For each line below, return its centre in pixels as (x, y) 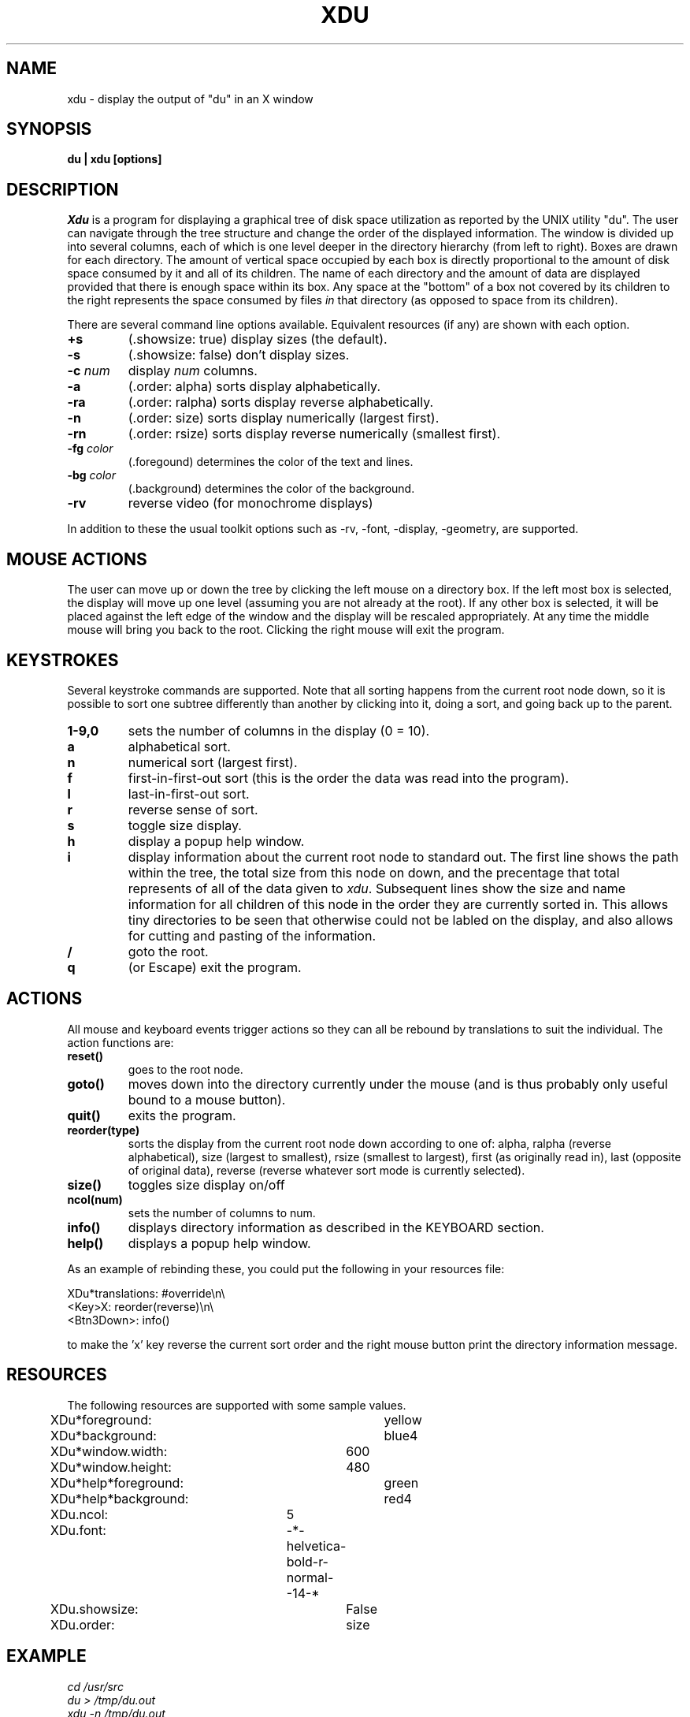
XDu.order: (82, 1624)
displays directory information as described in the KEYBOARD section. (336, 1227)
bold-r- (307, 1561)
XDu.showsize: (94, 1609)
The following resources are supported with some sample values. (237, 1405)
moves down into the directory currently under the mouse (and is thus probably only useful (398, 1084)
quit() (84, 1115)
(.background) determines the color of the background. (271, 489)
